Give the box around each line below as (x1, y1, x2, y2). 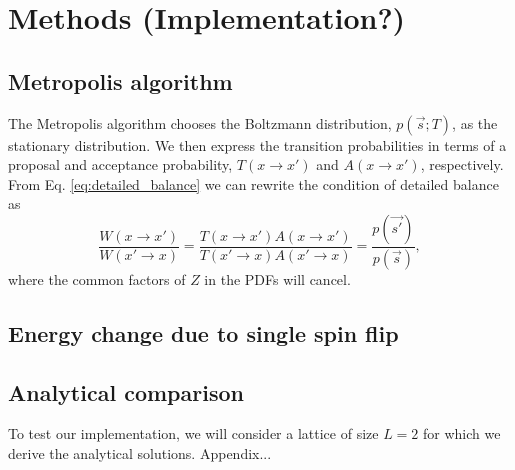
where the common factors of (8, 268, 186, 289)
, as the (452, 112, 498, 133)
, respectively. (420, 154, 504, 175)
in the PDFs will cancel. (204, 268, 351, 289)
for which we (423, 423, 501, 444)
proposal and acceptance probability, (8, 154, 233, 175)
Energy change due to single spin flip (8, 317, 399, 348)
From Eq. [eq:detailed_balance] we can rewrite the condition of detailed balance (8, 173, 499, 194)
